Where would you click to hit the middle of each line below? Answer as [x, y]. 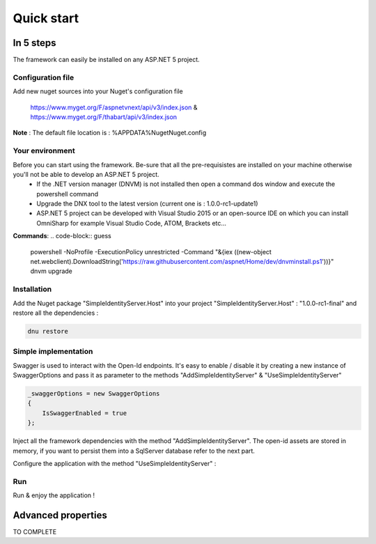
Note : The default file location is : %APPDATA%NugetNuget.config [110, 133]
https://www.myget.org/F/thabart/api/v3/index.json [104, 117]
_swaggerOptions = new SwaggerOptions [94, 394]
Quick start [46, 18]
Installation [32, 289]
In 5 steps [34, 43]
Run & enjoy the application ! [54, 495]
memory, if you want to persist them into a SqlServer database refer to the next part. [134, 451]
